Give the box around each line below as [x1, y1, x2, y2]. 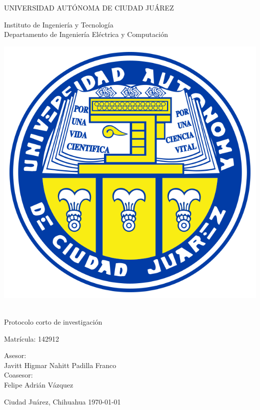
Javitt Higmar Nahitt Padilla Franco [4, 360, 116, 370]
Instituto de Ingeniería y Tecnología [4, 19, 113, 29]
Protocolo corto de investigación [4, 316, 102, 327]
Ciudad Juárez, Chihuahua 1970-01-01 [4, 396, 121, 407]
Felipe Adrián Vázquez [4, 379, 73, 390]
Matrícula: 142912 [4, 333, 59, 344]
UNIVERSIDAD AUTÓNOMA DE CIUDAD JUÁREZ [4, 2, 174, 12]
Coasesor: [4, 370, 33, 380]
